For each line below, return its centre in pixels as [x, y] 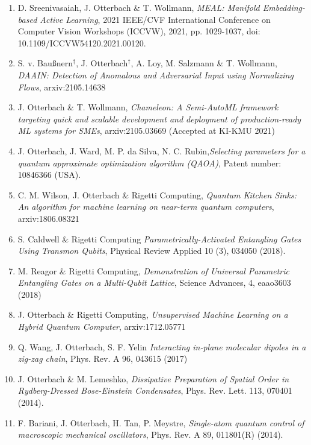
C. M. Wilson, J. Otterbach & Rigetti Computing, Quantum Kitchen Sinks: [157, 194]
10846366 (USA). [49, 175]
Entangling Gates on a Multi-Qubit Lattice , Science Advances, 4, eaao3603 [154, 282]
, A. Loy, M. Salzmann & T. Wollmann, [204, 63]
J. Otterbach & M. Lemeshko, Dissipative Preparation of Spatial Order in [153, 378]
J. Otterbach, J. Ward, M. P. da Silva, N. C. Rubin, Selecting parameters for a [162, 150]
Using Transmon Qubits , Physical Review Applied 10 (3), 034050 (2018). [152, 251]
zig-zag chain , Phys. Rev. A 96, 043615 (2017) [103, 358]
